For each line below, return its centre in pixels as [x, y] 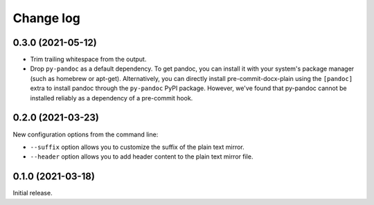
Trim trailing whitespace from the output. [88, 60]
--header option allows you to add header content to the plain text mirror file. [142, 157]
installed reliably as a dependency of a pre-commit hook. [112, 98]
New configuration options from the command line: [86, 134]
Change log [47, 18]
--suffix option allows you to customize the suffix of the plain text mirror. [137, 147]
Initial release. [33, 193]
